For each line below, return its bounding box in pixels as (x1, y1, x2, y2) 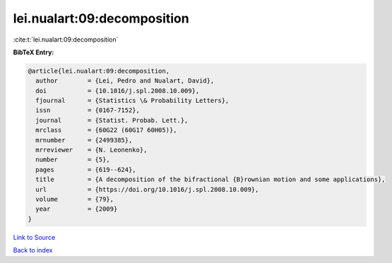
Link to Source (13, 233, 56, 241)
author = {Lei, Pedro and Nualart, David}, (35, 77, 215, 85)
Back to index (13, 246, 53, 255)
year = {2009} (35, 205, 118, 213)
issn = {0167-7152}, (35, 106, 141, 114)
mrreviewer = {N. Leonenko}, (35, 146, 148, 154)
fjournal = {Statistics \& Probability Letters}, (35, 97, 230, 105)
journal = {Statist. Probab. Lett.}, (35, 116, 189, 124)
